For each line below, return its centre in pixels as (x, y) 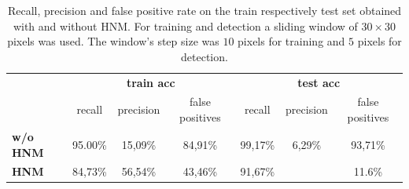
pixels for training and (291, 41)
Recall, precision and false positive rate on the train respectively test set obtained (204, 10)
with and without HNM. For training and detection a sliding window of (185, 25)
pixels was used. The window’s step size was (113, 41)
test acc (319, 82)
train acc (151, 82)
